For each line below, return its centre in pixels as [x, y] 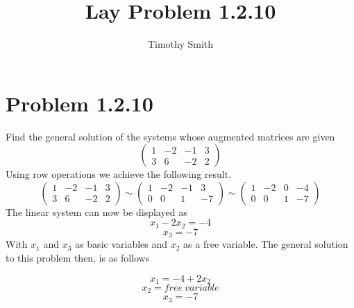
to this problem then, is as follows [78, 257]
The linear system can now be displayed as [96, 211]
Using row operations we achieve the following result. [119, 174]
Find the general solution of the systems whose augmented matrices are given [170, 136]
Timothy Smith [180, 44]
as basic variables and [121, 244]
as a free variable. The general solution [266, 244]
